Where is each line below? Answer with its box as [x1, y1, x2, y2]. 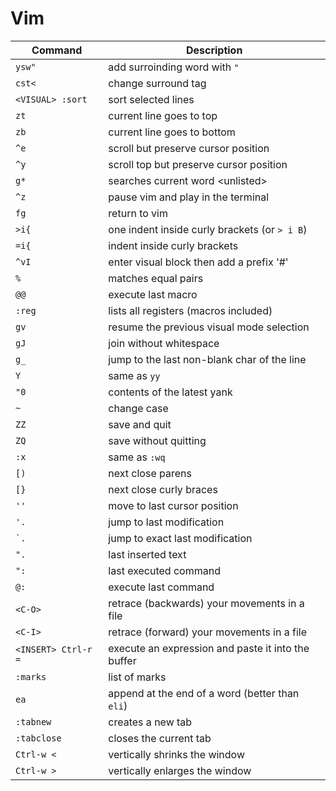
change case [108, 401, 169, 415]
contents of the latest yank [108, 385, 233, 399]
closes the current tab [108, 731, 212, 745]
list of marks [108, 670, 167, 684]
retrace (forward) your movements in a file [108, 625, 307, 639]
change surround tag [108, 76, 207, 90]
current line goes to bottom [108, 125, 236, 139]
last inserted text [108, 547, 187, 561]
